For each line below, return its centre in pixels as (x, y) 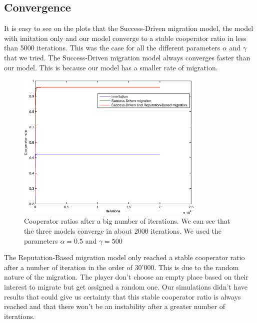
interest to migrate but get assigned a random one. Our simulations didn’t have (126, 286)
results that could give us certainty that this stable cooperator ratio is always (122, 296)
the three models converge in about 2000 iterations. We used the (123, 230)
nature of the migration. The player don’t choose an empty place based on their (126, 277)
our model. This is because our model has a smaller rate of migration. (111, 67)
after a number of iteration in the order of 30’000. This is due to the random (121, 267)
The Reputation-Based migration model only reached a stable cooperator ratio (124, 257)
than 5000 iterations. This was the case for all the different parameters (112, 48)
